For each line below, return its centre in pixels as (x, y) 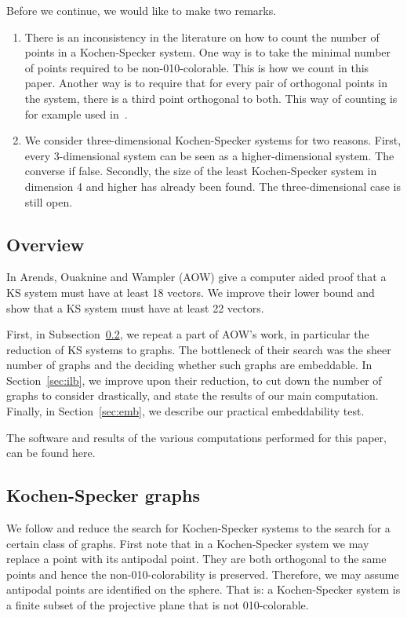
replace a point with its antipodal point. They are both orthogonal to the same (196, 559)
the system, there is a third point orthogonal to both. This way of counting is (211, 98)
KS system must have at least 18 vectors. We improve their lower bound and (191, 292)
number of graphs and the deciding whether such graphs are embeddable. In (189, 365)
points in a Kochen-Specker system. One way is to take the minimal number (208, 52)
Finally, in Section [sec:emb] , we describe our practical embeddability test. (185, 411)
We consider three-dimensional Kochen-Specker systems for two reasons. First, (213, 140)
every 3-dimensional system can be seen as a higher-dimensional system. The (209, 155)
